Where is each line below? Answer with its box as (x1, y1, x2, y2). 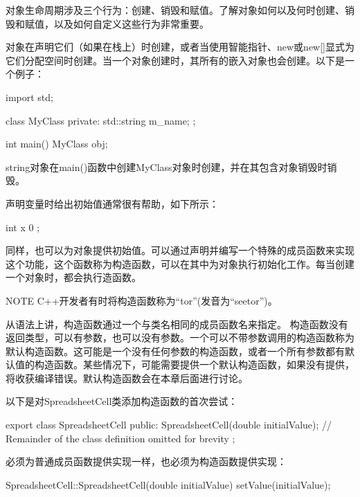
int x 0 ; (6, 219, 40, 234)
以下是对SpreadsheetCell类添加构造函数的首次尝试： (6, 394, 238, 408)
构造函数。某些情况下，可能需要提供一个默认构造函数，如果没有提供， (34, 357, 354, 372)
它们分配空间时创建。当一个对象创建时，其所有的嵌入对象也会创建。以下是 (6, 53, 345, 67)
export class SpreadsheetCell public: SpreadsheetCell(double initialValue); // (6, 417, 332, 432)
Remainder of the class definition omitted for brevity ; (6, 431, 235, 445)
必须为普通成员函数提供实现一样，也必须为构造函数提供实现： (6, 454, 287, 469)
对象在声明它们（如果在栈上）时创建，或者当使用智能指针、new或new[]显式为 (6, 39, 354, 54)
